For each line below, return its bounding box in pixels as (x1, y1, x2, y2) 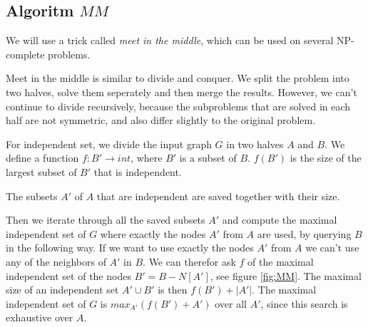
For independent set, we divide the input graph (6, 136, 212, 151)
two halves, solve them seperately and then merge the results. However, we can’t (6, 84, 357, 99)
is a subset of (179, 150, 237, 165)
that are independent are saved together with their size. (96, 188, 340, 203)
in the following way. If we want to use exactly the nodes (6, 240, 254, 255)
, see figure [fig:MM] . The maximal (210, 268, 362, 283)
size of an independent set (6, 282, 119, 297)
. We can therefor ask (143, 254, 236, 269)
